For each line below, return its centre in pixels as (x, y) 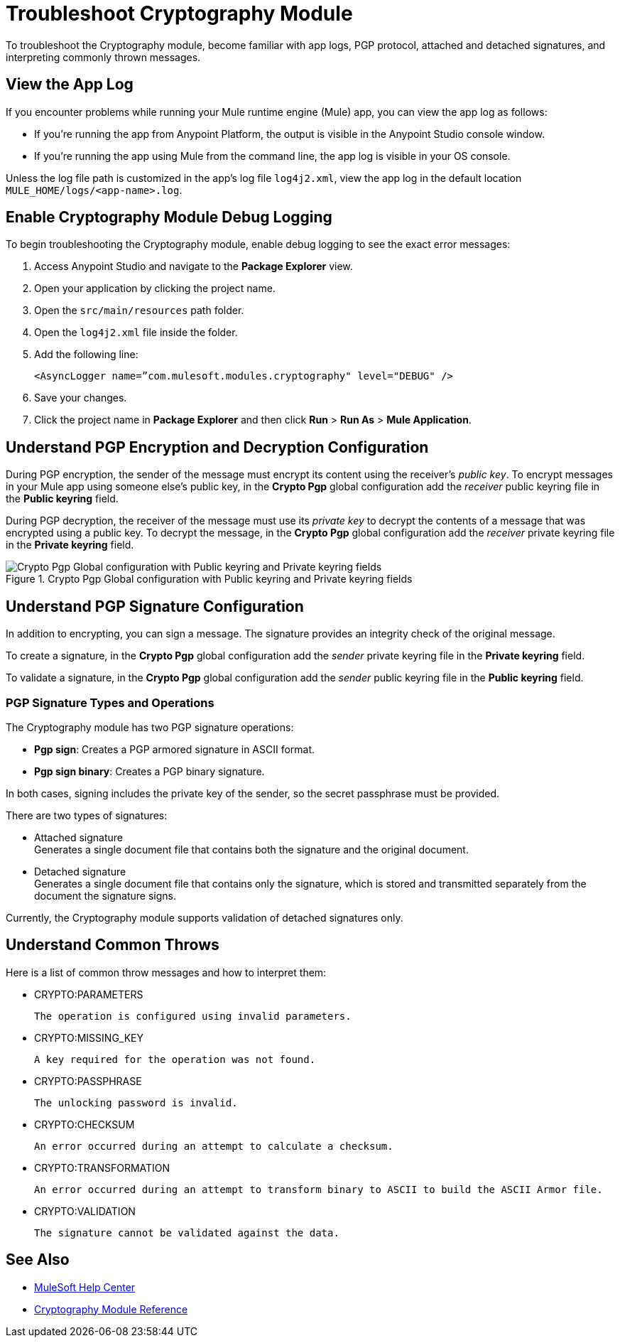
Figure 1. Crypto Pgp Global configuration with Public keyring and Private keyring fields (209, 579)
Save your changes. (81, 398)
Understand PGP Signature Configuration (155, 606)
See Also (38, 1260)
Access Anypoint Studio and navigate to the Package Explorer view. (194, 266)
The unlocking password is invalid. (136, 1102)
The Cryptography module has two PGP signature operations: (150, 727)
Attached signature (78, 837)
